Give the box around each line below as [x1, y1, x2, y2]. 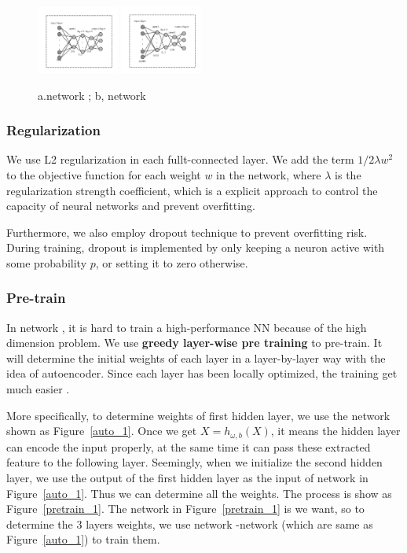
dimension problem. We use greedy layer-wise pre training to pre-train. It [6, 334, 383, 351]
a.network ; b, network [38, 87, 146, 103]
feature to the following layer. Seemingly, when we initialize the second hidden [6, 454, 383, 470]
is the [335, 166, 361, 182]
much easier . [6, 381, 70, 397]
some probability [6, 254, 87, 271]
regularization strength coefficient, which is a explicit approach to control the [6, 182, 378, 198]
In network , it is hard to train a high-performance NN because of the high [6, 319, 367, 335]
